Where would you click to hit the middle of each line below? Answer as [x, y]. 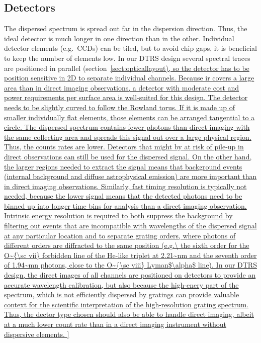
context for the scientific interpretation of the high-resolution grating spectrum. [126, 304]
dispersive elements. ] [37, 334]
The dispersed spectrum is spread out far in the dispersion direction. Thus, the [126, 28]
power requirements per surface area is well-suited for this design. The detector [126, 97]
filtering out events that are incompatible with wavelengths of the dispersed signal [130, 226]
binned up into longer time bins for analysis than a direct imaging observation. [125, 205]
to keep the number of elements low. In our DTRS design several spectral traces [127, 58]
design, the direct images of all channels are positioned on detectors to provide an [130, 275]
